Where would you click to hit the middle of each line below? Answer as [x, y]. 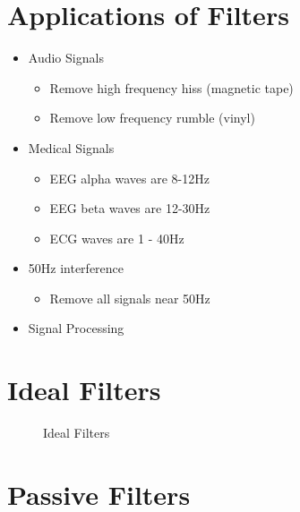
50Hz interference [76, 268]
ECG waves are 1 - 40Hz [117, 238]
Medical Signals [71, 147]
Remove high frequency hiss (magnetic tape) [171, 87]
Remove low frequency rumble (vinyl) [152, 118]
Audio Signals [66, 58]
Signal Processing [76, 328]
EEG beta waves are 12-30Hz [130, 208]
